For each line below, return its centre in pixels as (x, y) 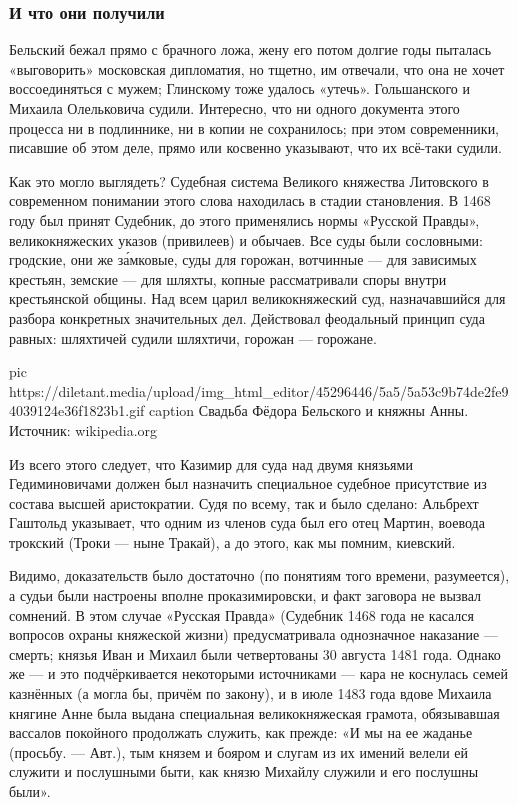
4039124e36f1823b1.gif (77, 410)
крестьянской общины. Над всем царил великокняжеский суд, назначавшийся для (257, 298)
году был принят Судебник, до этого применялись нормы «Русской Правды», (244, 219)
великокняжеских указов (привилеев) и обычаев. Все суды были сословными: (246, 239)
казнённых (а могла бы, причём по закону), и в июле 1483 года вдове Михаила (250, 693)
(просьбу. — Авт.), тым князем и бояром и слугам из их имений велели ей (238, 751)
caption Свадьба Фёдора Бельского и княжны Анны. (309, 410)
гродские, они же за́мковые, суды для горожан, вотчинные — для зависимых (243, 259)
